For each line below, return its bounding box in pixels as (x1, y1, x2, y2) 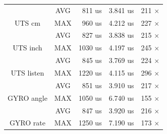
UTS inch (13, 42, 42, 53)
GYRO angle (8, 92, 47, 103)
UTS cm (14, 17, 40, 28)
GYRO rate (9, 117, 45, 128)
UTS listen (11, 67, 44, 78)
